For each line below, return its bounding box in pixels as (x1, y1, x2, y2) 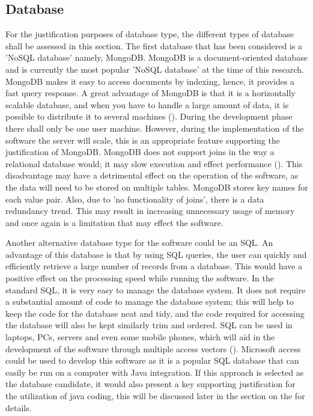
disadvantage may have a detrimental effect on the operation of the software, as (5, 169, 299, 182)
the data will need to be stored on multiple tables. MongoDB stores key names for (5, 180, 308, 193)
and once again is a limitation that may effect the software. (5, 216, 223, 228)
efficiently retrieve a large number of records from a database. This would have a (5, 260, 302, 272)
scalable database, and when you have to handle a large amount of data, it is (5, 98, 289, 111)
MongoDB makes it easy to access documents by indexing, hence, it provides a (5, 75, 295, 87)
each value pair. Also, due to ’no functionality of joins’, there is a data (5, 192, 264, 205)
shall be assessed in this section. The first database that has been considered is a (5, 39, 303, 52)
